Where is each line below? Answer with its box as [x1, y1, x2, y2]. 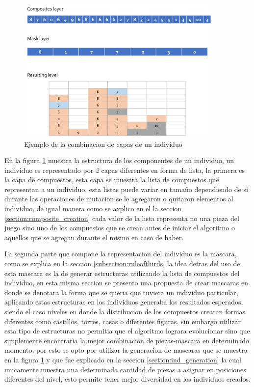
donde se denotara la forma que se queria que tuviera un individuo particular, [4, 287, 238, 297]
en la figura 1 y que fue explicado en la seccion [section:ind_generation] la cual [4, 354, 241, 364]
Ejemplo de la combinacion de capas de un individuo [24, 138, 182, 149]
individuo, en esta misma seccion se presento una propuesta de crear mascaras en [4, 277, 248, 288]
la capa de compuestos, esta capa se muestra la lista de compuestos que [4, 174, 219, 185]
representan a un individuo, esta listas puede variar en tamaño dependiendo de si [4, 184, 248, 194]
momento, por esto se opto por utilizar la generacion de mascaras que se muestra [4, 345, 248, 355]
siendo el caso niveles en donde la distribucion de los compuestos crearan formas [4, 306, 246, 316]
